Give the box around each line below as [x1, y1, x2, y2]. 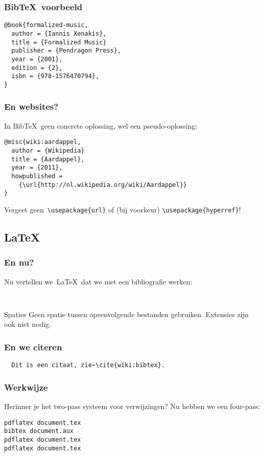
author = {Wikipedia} [11, 147, 85, 154]
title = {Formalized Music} [11, 38, 107, 46]
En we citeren [4, 340, 62, 353]
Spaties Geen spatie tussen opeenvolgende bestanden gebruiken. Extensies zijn [4, 308, 249, 319]
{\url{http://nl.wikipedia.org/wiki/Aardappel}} [18, 181, 187, 188]
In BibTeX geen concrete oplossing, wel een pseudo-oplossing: [4, 120, 198, 131]
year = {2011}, [11, 164, 63, 172]
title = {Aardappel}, [11, 155, 85, 163]
